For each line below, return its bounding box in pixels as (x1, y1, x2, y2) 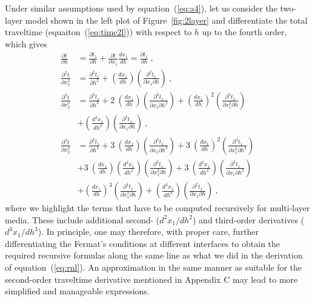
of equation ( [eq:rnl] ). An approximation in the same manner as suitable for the (5, 261, 302, 273)
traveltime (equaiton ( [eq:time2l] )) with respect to (5, 25, 192, 38)
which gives (5, 37, 47, 50)
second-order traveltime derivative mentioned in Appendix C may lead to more (5, 272, 298, 285)
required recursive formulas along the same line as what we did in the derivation (5, 249, 303, 262)
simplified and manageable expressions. (5, 285, 150, 297)
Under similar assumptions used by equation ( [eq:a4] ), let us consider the (5, 2, 277, 14)
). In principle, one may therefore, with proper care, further (38, 225, 259, 238)
